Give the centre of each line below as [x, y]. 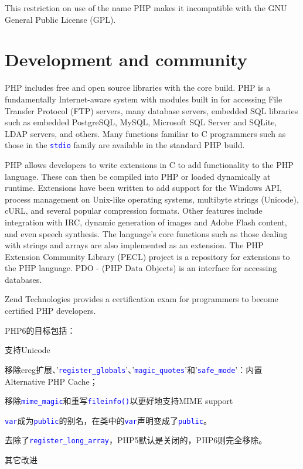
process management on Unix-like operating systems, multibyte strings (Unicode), [152, 199]
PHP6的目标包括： [40, 330]
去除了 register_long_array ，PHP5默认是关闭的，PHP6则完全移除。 [136, 440]
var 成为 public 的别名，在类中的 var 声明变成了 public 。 [108, 420]
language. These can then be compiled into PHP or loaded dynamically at [138, 176]
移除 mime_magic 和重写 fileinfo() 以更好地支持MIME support [119, 401]
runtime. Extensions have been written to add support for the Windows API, [144, 188]
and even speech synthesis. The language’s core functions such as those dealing [146, 233]
